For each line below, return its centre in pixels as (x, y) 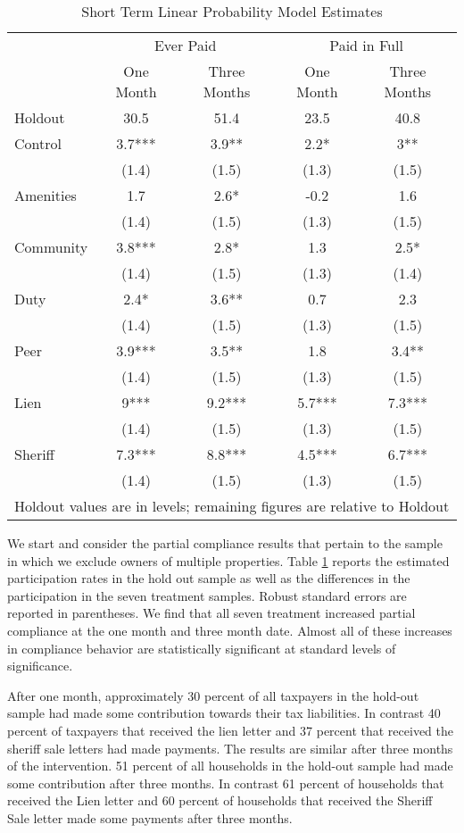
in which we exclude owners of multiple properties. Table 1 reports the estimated (228, 560)
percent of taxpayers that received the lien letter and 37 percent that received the (230, 730)
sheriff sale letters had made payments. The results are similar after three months (230, 748)
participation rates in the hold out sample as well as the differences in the (209, 578)
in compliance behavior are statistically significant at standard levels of (202, 648)
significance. (40, 666)
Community (51, 247)
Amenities (46, 195)
